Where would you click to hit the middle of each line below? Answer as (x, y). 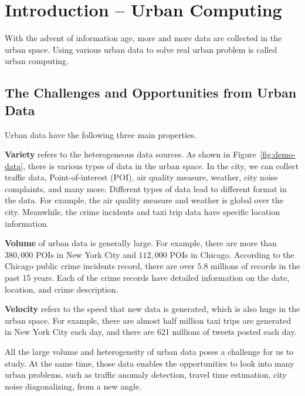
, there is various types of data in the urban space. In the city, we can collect (161, 165)
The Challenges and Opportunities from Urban (151, 93)
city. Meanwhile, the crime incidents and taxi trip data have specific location (143, 212)
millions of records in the (255, 266)
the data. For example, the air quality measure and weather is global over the (144, 200)
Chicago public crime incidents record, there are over (100, 266)
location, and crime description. (62, 289)
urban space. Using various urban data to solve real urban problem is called (141, 49)
